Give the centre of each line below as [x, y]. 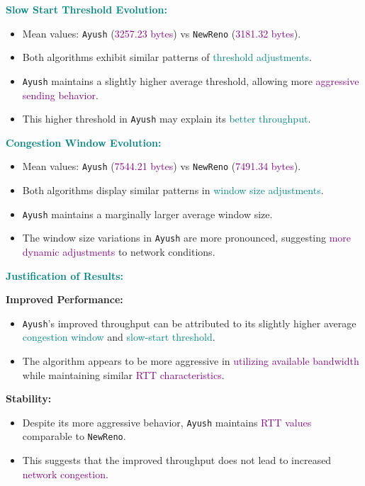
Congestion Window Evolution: [84, 142]
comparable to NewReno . [74, 436]
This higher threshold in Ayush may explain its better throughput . [167, 119]
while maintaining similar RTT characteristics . [123, 374]
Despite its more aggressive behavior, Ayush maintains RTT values [167, 422]
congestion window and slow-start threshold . [119, 337]
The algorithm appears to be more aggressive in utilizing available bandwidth [191, 360]
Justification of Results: [64, 275]
